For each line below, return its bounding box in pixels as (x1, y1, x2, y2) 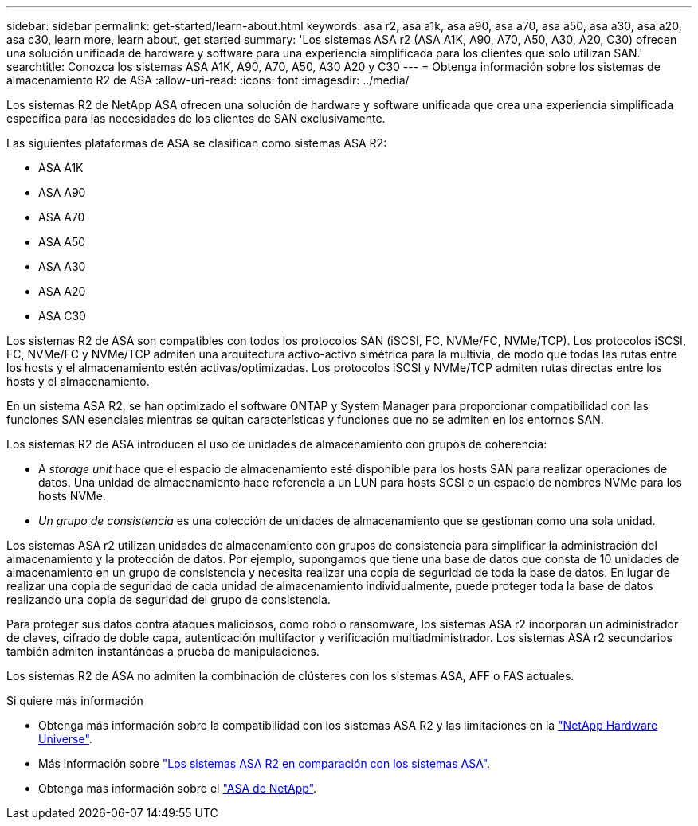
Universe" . (38, 732, 92, 746)
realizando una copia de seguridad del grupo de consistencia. (6, 593, 331, 606)
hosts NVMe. (38, 489, 106, 503)
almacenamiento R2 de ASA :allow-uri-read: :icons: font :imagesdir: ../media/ (6, 73, 410, 87)
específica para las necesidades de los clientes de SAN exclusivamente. (6, 112, 386, 125)
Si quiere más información (6, 694, 143, 707)
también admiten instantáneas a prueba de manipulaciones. (6, 644, 320, 658)
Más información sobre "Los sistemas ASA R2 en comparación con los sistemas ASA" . (38, 757, 491, 770)
